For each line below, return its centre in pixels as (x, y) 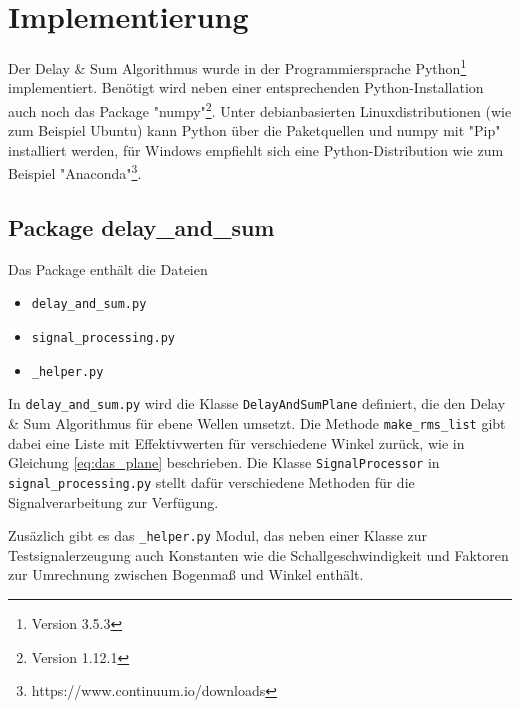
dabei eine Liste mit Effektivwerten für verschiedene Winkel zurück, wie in (236, 442)
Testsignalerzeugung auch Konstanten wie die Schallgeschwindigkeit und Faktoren (258, 554)
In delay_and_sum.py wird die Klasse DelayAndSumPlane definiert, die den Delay (257, 403)
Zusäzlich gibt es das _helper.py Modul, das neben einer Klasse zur (218, 535)
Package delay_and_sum (141, 227)
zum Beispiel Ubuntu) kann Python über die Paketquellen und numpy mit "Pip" (254, 130)
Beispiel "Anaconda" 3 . (75, 172)
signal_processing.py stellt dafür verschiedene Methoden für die (211, 481)
